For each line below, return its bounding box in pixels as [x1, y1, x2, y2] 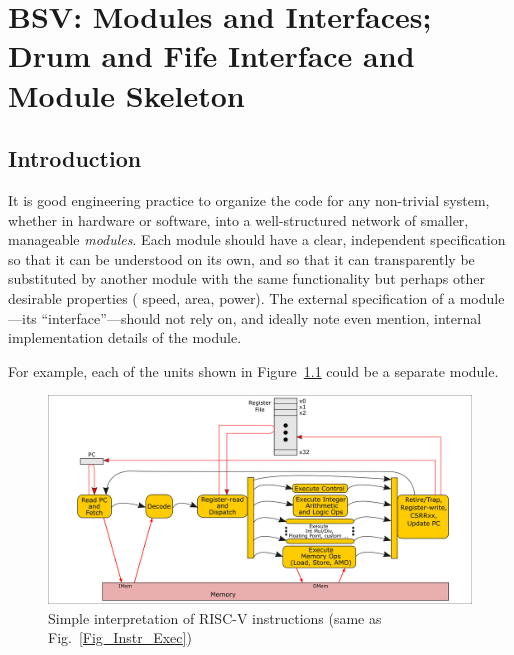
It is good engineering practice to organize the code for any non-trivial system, [8, 189, 490, 210]
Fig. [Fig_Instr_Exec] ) [48, 627, 192, 648]
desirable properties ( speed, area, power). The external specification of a [8, 287, 455, 308]
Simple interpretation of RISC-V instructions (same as [48, 607, 382, 628]
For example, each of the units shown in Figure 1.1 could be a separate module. [8, 360, 499, 381]
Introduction [8, 143, 142, 174]
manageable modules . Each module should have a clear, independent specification [8, 229, 506, 250]
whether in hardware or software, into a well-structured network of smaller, [8, 209, 469, 230]
